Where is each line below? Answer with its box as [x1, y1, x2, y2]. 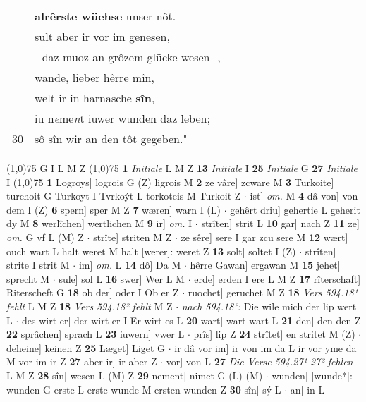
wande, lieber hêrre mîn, [35, 69, 154, 85]
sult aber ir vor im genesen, [35, 28, 170, 44]
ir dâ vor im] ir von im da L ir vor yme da [174, 340, 357, 355]
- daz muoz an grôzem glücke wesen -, [35, 49, 221, 65]
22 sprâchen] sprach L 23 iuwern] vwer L [6, 327, 185, 341]
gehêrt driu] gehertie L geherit [230, 202, 360, 217]
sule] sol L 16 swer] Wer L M [59, 271, 185, 286]
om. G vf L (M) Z [6, 229, 84, 244]
